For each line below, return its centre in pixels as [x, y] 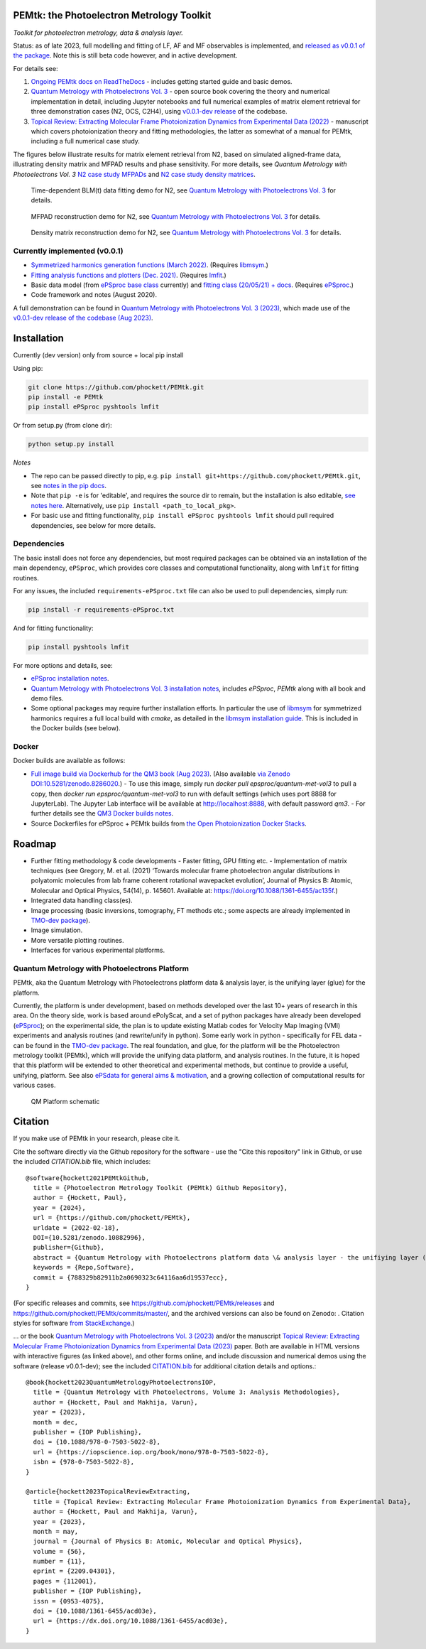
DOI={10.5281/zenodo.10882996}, [89, 1237]
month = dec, [56, 1422]
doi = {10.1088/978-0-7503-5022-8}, [97, 1442]
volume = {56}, [59, 1551]
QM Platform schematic [65, 1101]
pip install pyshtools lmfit [79, 647]
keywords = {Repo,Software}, [84, 1267]
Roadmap [35, 844]
